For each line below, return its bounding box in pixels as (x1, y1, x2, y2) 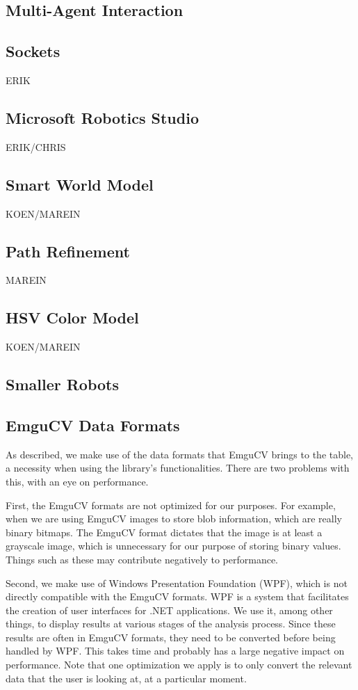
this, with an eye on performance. (6, 474, 149, 488)
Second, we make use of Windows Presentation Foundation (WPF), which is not (6, 575, 348, 590)
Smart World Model (6, 173, 154, 195)
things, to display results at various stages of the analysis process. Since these (6, 616, 336, 631)
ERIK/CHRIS (6, 139, 66, 154)
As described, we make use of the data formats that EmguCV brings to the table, (6, 447, 353, 461)
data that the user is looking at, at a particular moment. (6, 671, 247, 685)
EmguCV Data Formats (6, 414, 180, 435)
